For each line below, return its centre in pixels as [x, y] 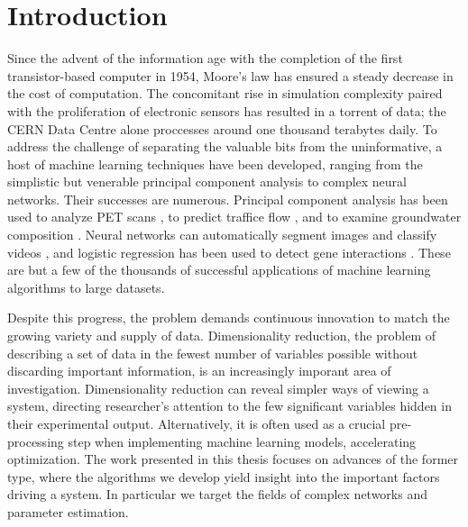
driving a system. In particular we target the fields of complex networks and [217, 494]
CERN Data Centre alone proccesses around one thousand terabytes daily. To [222, 128]
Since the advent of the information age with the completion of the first [205, 58]
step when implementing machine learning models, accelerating [242, 441]
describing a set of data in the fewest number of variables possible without [213, 353]
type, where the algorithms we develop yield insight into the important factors [224, 476]
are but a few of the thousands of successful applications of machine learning [219, 270]
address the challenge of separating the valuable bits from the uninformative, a [225, 146]
